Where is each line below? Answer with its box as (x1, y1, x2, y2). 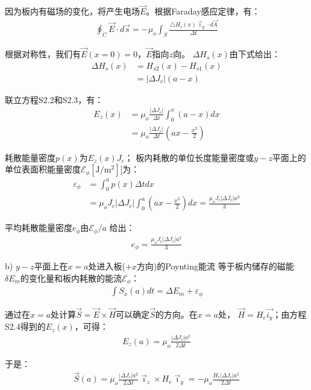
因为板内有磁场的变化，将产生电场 (5, 5, 140, 17)
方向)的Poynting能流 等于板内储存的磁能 (136, 260, 294, 272)
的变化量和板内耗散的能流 (20, 271, 122, 284)
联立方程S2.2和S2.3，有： (5, 93, 104, 105)
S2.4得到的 (5, 320, 46, 333)
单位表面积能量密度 (5, 163, 81, 175)
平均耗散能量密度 (5, 221, 72, 234)
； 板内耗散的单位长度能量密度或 (124, 151, 254, 163)
